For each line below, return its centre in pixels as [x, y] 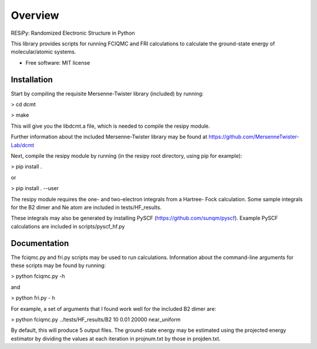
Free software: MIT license [58, 62]
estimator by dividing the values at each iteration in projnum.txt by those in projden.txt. [116, 338]
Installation [32, 79]
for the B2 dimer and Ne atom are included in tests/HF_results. [86, 207]
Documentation [40, 243]
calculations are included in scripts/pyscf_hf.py [68, 226]
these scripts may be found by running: [58, 265]
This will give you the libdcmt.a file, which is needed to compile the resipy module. [111, 126]
